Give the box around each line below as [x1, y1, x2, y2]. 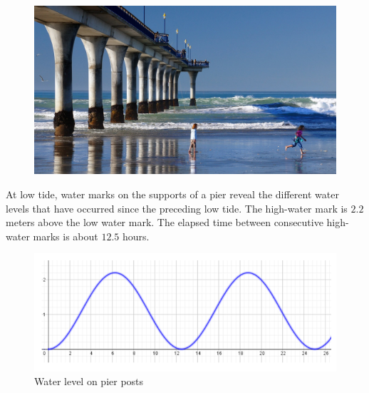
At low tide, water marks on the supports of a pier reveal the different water [6, 187, 339, 202]
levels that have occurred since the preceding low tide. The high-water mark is [6, 200, 348, 215]
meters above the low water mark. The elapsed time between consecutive [6, 215, 323, 230]
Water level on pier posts [34, 374, 144, 389]
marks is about [33, 228, 98, 243]
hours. [122, 228, 150, 243]
